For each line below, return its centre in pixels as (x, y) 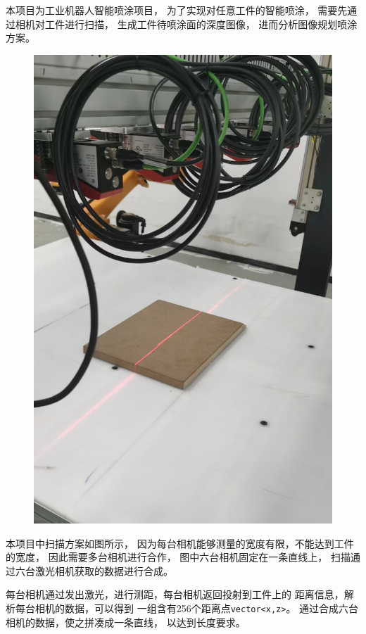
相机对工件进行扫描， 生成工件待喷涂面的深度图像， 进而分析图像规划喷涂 (186, 24)
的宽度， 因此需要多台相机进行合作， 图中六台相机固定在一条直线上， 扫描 (178, 557)
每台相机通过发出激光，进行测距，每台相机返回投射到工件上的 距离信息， (175, 594)
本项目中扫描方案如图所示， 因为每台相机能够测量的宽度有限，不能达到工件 (180, 543)
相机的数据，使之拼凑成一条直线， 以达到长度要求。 (126, 622)
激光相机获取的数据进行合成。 (104, 570)
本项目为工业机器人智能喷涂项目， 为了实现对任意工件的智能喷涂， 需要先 (177, 10)
